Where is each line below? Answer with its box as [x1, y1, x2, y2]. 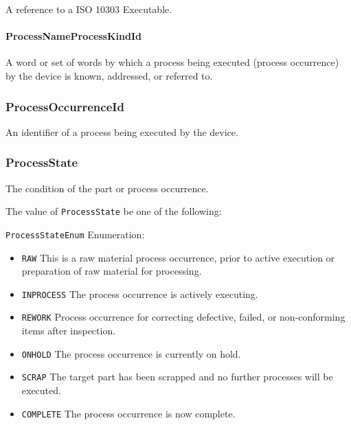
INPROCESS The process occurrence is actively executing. [21, 286, 258, 301]
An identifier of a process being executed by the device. [5, 124, 238, 139]
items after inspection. [21, 323, 116, 338]
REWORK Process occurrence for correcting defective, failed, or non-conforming [21, 310, 346, 324]
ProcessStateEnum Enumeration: [5, 227, 145, 241]
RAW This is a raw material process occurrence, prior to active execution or [21, 250, 335, 264]
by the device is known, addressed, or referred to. [5, 68, 213, 82]
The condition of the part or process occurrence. [5, 181, 209, 195]
